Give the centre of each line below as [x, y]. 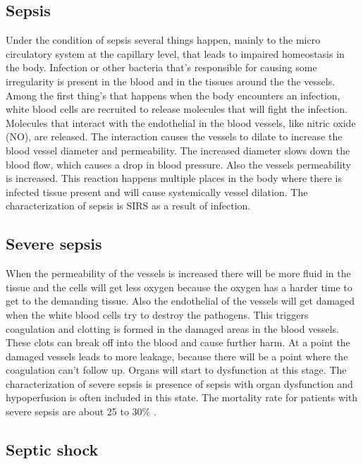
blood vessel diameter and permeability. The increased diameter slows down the [178, 150]
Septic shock [52, 450]
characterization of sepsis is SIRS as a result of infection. [128, 206]
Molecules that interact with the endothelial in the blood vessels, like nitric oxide [181, 122]
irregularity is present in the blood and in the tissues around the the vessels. [171, 81]
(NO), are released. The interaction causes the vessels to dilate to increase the [174, 136]
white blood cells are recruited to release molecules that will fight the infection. [177, 109]
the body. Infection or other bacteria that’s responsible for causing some [161, 67]
